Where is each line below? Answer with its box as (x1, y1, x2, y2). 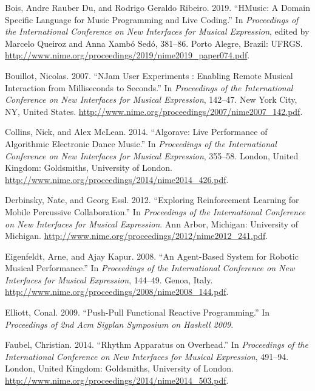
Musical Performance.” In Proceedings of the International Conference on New (5, 261, 295, 274)
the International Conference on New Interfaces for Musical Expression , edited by (5, 25, 310, 38)
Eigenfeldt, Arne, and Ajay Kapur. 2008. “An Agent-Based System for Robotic (5, 249, 299, 262)
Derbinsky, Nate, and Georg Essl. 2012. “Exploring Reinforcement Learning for (5, 193, 299, 206)
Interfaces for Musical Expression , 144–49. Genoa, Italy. (5, 273, 213, 286)
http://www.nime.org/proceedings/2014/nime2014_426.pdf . (5, 173, 229, 185)
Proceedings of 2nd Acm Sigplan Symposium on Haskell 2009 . (5, 317, 234, 330)
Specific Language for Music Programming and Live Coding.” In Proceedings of (5, 13, 299, 26)
